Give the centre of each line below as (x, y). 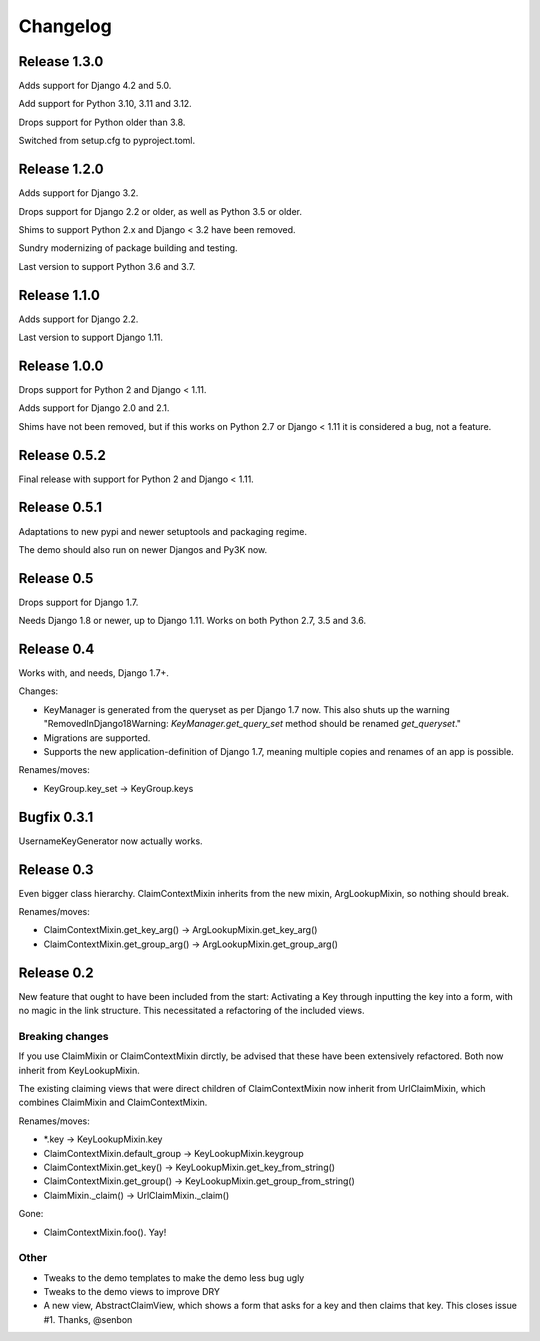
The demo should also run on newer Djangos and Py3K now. (143, 549)
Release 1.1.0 (59, 295)
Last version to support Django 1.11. (91, 337)
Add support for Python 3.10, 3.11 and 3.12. (105, 104)
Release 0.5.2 (62, 455)
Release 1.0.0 (61, 365)
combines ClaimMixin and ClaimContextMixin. (113, 1102)
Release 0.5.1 (60, 507)
